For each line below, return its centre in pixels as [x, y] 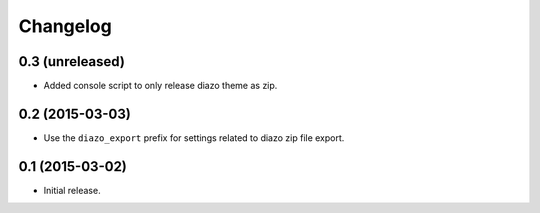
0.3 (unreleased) [71, 61]
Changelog [65, 26]
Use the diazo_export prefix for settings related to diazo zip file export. [194, 137]
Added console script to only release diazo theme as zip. [160, 86]
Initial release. [72, 190]
